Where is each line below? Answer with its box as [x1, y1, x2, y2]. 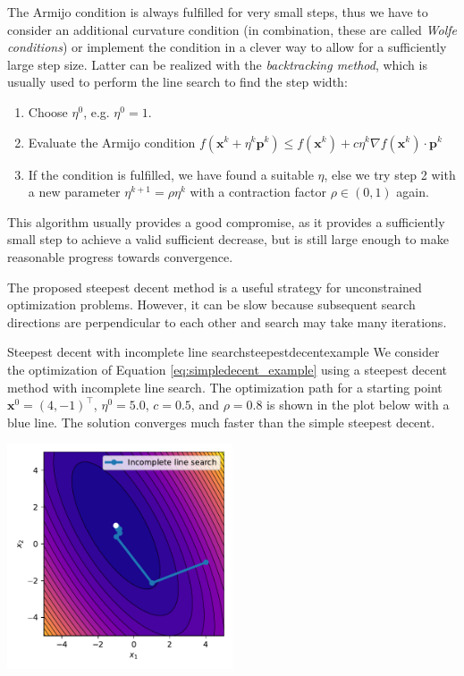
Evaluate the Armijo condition [28, 132, 196, 151]
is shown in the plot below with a [266, 395, 450, 414]
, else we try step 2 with [324, 165, 456, 183]
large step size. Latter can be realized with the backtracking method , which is [7, 55, 427, 73]
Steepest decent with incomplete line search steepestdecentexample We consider [7, 342, 440, 361]
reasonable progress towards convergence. [7, 247, 233, 266]
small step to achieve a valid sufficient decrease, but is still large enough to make [7, 230, 449, 249]
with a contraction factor [190, 182, 326, 201]
